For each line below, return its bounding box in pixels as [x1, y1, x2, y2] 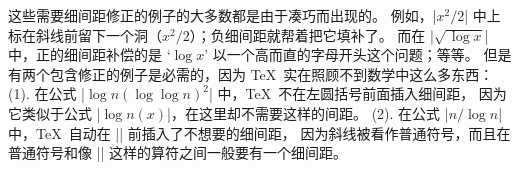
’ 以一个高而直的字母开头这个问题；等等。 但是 [204, 44, 512, 65]
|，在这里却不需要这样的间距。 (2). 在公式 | [167, 102, 449, 123]
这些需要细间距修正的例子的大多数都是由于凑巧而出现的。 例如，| [8, 5, 437, 25]
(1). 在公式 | [8, 83, 85, 104]
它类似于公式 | [8, 102, 101, 123]
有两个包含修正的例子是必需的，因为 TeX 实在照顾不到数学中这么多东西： [8, 63, 494, 84]
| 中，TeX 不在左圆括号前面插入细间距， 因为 [208, 83, 507, 104]
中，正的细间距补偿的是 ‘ [8, 44, 171, 65]
